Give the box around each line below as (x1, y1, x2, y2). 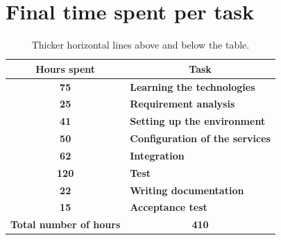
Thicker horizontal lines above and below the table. (31, 37, 250, 52)
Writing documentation (130, 182, 244, 197)
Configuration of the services (130, 131, 271, 146)
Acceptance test (130, 200, 207, 214)
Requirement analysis (130, 96, 235, 111)
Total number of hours (10, 217, 121, 232)
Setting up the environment (130, 114, 266, 128)
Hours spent (35, 61, 96, 76)
